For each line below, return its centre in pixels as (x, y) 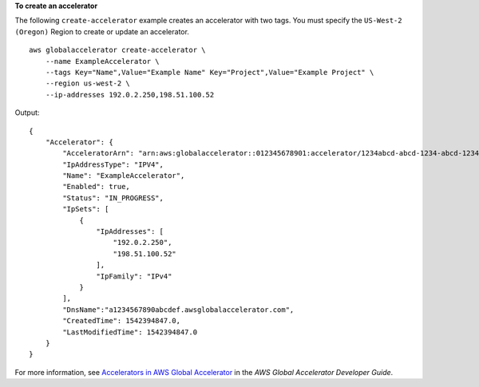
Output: (27, 113)
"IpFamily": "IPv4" (134, 276)
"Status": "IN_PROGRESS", (113, 198)
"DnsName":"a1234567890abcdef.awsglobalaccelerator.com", (178, 310)
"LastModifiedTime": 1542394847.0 (130, 332)
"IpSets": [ (86, 209)
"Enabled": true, (97, 187)
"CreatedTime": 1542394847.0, (122, 321)
